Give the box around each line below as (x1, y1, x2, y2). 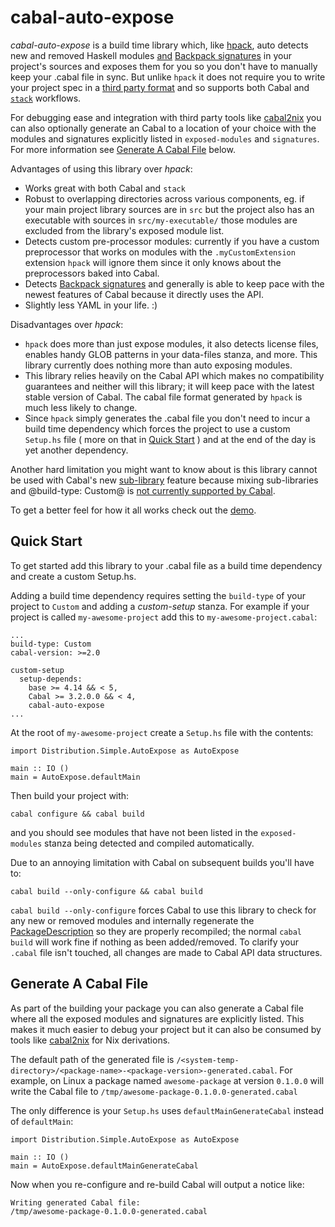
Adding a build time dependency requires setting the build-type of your (10, 589, 306, 601)
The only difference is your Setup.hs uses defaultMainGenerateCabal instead (10, 1104, 325, 1116)
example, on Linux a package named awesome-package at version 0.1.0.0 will (10, 1074, 325, 1086)
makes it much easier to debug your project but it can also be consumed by (10, 1023, 322, 1035)
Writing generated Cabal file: (10, 1197, 141, 1208)
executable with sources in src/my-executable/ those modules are (24, 214, 298, 226)
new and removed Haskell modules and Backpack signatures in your (10, 49, 292, 61)
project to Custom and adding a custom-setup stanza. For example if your (10, 600, 310, 612)
